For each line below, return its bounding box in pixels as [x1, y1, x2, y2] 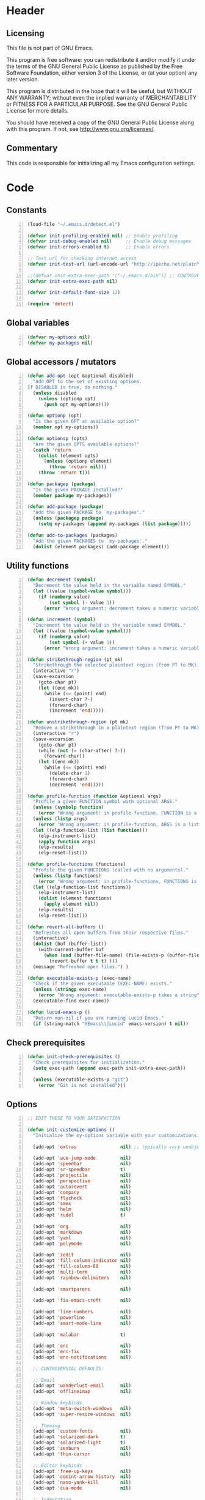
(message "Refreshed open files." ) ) [32, 963, 129, 970]
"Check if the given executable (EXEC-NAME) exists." [32, 980, 173, 987]
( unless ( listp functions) [32, 873, 102, 879]
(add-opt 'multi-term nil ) [32, 1269, 132, 1275]
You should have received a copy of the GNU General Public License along [6, 119, 194, 126]
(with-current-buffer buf [38, 947, 104, 953]
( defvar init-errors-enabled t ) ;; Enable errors [27, 244, 170, 250]
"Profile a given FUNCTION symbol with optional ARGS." [32, 799, 178, 805]
